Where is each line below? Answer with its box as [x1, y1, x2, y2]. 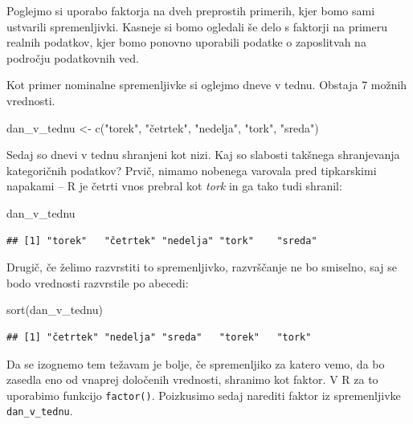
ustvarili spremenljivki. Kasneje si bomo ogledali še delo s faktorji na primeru [6, 18, 387, 35]
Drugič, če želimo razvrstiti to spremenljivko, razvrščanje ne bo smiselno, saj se [6, 259, 397, 275]
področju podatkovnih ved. [6, 49, 139, 66]
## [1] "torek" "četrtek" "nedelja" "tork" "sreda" [6, 234, 317, 247]
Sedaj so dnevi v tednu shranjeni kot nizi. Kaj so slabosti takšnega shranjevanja [6, 146, 400, 163]
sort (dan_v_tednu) [6, 301, 103, 318]
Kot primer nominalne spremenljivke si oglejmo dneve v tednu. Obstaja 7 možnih [6, 76, 407, 93]
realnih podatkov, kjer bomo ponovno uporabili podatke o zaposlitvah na [6, 34, 366, 51]
